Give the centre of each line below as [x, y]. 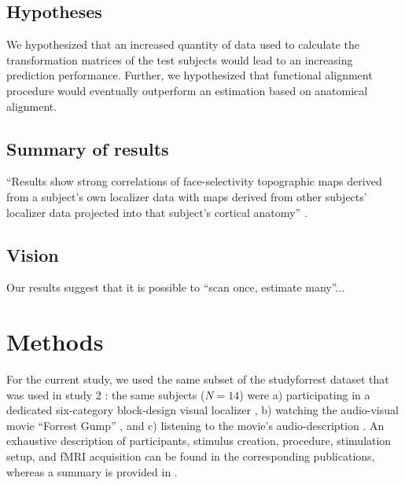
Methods [55, 342]
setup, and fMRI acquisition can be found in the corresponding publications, [191, 456]
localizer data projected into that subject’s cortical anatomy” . [157, 212]
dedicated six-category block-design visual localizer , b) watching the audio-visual [202, 410]
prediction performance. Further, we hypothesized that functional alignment [190, 75]
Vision [33, 254]
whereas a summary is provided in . [92, 471]
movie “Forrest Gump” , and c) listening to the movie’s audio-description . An [195, 425]
